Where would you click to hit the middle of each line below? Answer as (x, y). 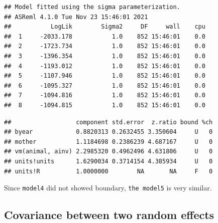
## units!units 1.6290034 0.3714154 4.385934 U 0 (108, 161)
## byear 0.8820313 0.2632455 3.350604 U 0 (108, 132)
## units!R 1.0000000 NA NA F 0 (108, 171)
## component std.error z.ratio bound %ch (108, 122)
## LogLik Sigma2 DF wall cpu (105, 27)
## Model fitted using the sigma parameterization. (92, 7)
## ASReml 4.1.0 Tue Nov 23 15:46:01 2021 (76, 17)
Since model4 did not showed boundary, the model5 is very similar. (108, 188)
